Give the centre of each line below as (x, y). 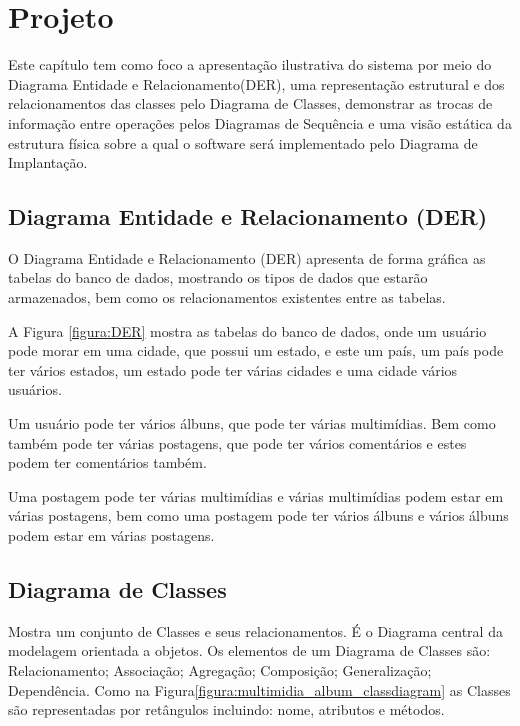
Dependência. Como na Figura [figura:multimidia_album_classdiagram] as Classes (259, 689)
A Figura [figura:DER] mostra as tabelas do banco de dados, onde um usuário (247, 330)
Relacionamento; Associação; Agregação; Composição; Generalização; (220, 670)
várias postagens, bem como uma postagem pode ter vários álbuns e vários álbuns (258, 515)
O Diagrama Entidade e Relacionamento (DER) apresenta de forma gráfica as (247, 257)
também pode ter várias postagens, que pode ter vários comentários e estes (237, 442)
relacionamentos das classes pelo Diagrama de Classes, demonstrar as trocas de (250, 103)
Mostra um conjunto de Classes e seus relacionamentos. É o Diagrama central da (255, 630)
